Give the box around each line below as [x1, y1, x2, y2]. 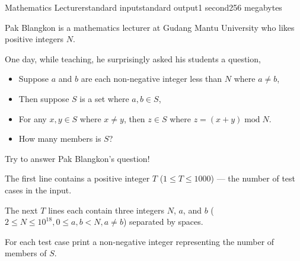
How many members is [18, 132, 101, 145]
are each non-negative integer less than [81, 72, 222, 85]
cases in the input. [5, 183, 72, 196]
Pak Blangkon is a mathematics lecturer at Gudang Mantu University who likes [5, 21, 295, 33]
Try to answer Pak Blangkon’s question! [5, 152, 150, 164]
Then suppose [18, 92, 69, 104]
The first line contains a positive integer [5, 172, 150, 184]
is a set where [79, 92, 129, 104]
